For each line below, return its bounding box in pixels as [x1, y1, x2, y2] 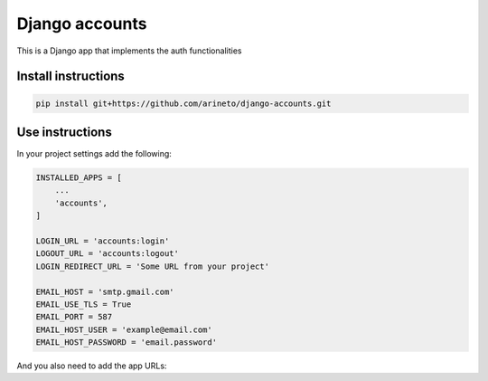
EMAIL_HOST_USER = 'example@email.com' [35, 324, 212, 335]
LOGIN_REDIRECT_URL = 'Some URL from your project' [35, 261, 270, 271]
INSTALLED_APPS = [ [35, 173, 122, 183]
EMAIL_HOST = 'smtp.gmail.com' [35, 286, 175, 297]
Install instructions [16, 69, 126, 84]
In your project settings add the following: [16, 148, 172, 159]
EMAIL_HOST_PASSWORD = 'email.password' [35, 338, 217, 348]
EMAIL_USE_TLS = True [35, 299, 132, 310]
